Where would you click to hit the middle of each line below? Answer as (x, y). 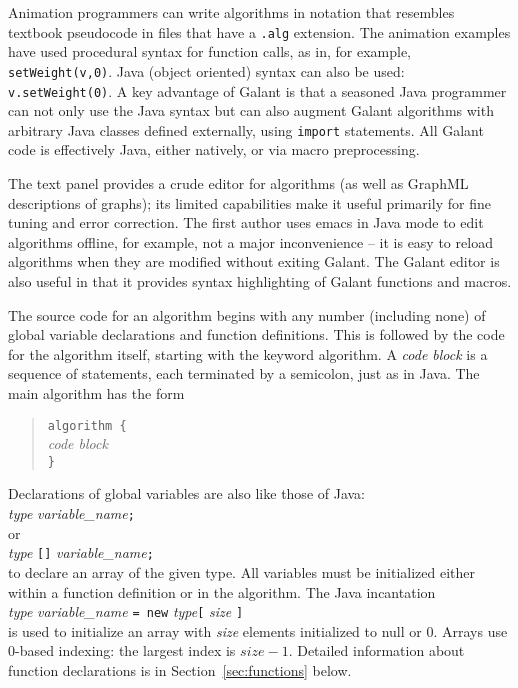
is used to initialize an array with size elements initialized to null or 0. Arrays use (258, 630)
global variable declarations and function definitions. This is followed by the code (256, 334)
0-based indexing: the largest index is (122, 650)
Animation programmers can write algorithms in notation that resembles (231, 12)
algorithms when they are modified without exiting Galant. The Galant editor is (254, 261)
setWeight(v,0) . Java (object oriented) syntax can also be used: (206, 70)
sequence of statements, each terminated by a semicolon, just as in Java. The (244, 373)
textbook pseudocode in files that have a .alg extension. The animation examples (259, 31)
